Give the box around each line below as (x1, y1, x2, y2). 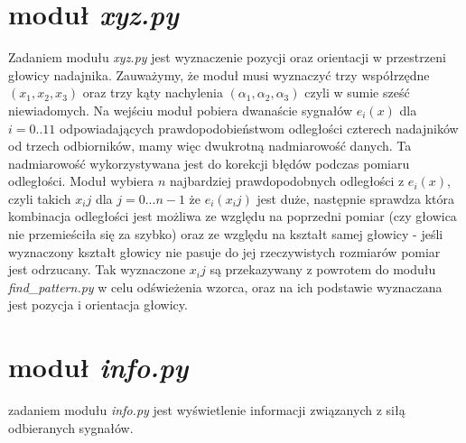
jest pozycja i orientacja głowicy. (8, 295, 188, 314)
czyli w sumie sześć (304, 83, 410, 102)
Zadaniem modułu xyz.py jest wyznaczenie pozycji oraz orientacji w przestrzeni (8, 48, 446, 67)
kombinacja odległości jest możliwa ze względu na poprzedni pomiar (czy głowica (8, 207, 457, 226)
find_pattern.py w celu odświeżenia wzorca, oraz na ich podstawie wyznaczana (8, 277, 443, 296)
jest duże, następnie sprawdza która (256, 189, 454, 208)
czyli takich (8, 189, 71, 208)
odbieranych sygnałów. (8, 418, 134, 437)
